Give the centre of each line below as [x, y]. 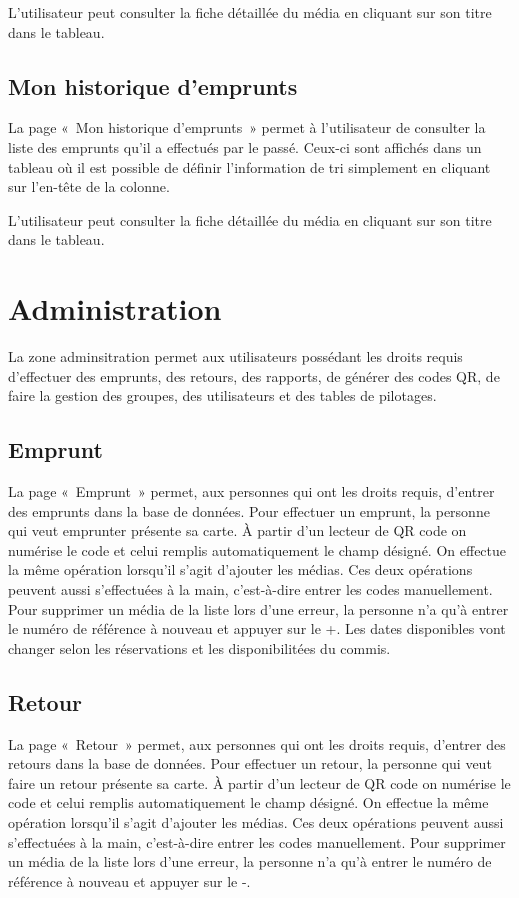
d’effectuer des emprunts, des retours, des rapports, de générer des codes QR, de [254, 375]
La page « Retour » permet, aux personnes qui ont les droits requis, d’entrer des [257, 743]
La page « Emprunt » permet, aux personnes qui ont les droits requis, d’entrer [251, 491]
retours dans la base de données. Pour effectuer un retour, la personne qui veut [250, 763]
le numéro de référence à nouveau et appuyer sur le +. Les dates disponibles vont [257, 628]
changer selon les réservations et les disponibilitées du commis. [199, 647]
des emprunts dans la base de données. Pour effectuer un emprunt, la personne [249, 510]
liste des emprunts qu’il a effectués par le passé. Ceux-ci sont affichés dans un [245, 146]
